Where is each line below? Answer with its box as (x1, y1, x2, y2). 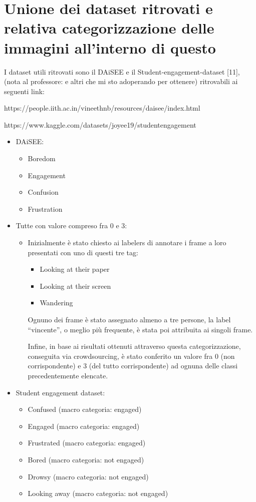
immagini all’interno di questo (4, 37, 216, 58)
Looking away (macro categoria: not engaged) (28, 488, 168, 498)
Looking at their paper (40, 264, 110, 274)
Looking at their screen (40, 280, 111, 291)
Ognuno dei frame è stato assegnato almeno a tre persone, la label (28, 314, 231, 324)
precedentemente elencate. (28, 370, 108, 380)
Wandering (40, 297, 73, 308)
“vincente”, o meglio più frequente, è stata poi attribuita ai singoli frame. (28, 324, 253, 334)
